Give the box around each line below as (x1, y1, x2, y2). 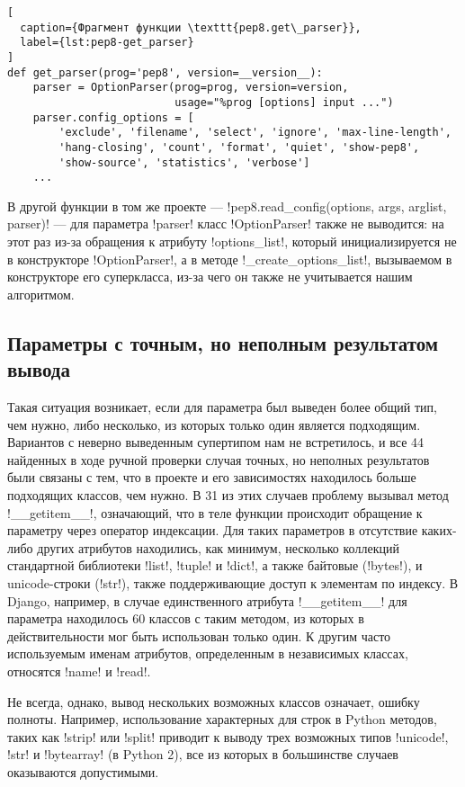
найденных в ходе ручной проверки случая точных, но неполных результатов (7, 450, 430, 469)
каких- (421, 521, 457, 540)
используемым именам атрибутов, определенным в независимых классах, (7, 644, 408, 663)
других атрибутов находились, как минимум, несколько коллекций (37, 538, 399, 557)
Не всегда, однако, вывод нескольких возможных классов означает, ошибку (7, 692, 420, 711)
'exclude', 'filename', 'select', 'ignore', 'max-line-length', (58, 126, 452, 139)
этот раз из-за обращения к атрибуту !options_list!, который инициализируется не (7, 232, 457, 251)
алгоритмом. (7, 284, 75, 303)
